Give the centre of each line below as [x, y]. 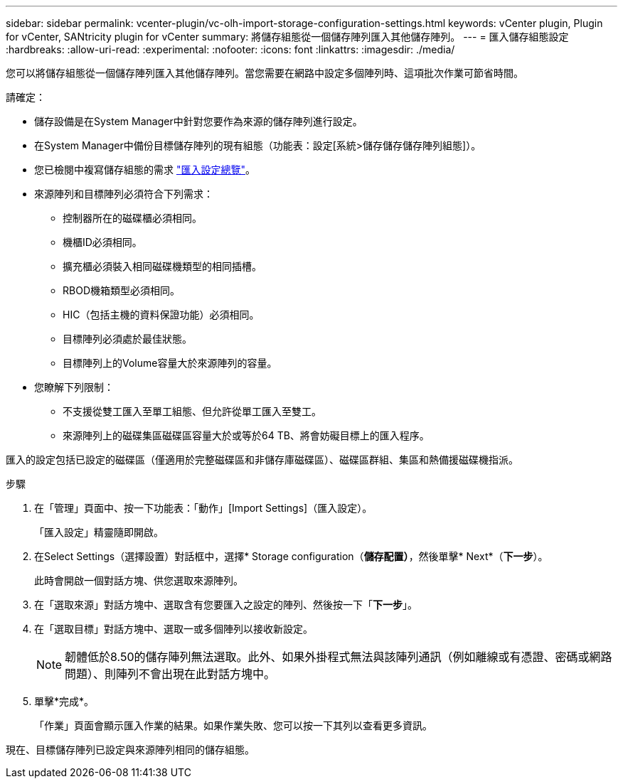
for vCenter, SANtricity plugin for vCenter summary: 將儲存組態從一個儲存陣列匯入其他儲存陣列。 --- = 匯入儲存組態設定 [287, 37]
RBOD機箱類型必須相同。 [121, 290]
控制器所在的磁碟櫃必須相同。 [132, 218]
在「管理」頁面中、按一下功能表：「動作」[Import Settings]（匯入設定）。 [203, 508]
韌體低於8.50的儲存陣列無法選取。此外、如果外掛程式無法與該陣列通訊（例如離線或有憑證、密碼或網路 [339, 657]
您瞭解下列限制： [74, 387]
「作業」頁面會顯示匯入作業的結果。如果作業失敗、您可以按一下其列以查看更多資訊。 [233, 725]
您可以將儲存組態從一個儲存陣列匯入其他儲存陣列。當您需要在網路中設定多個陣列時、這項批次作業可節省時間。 [265, 73]
